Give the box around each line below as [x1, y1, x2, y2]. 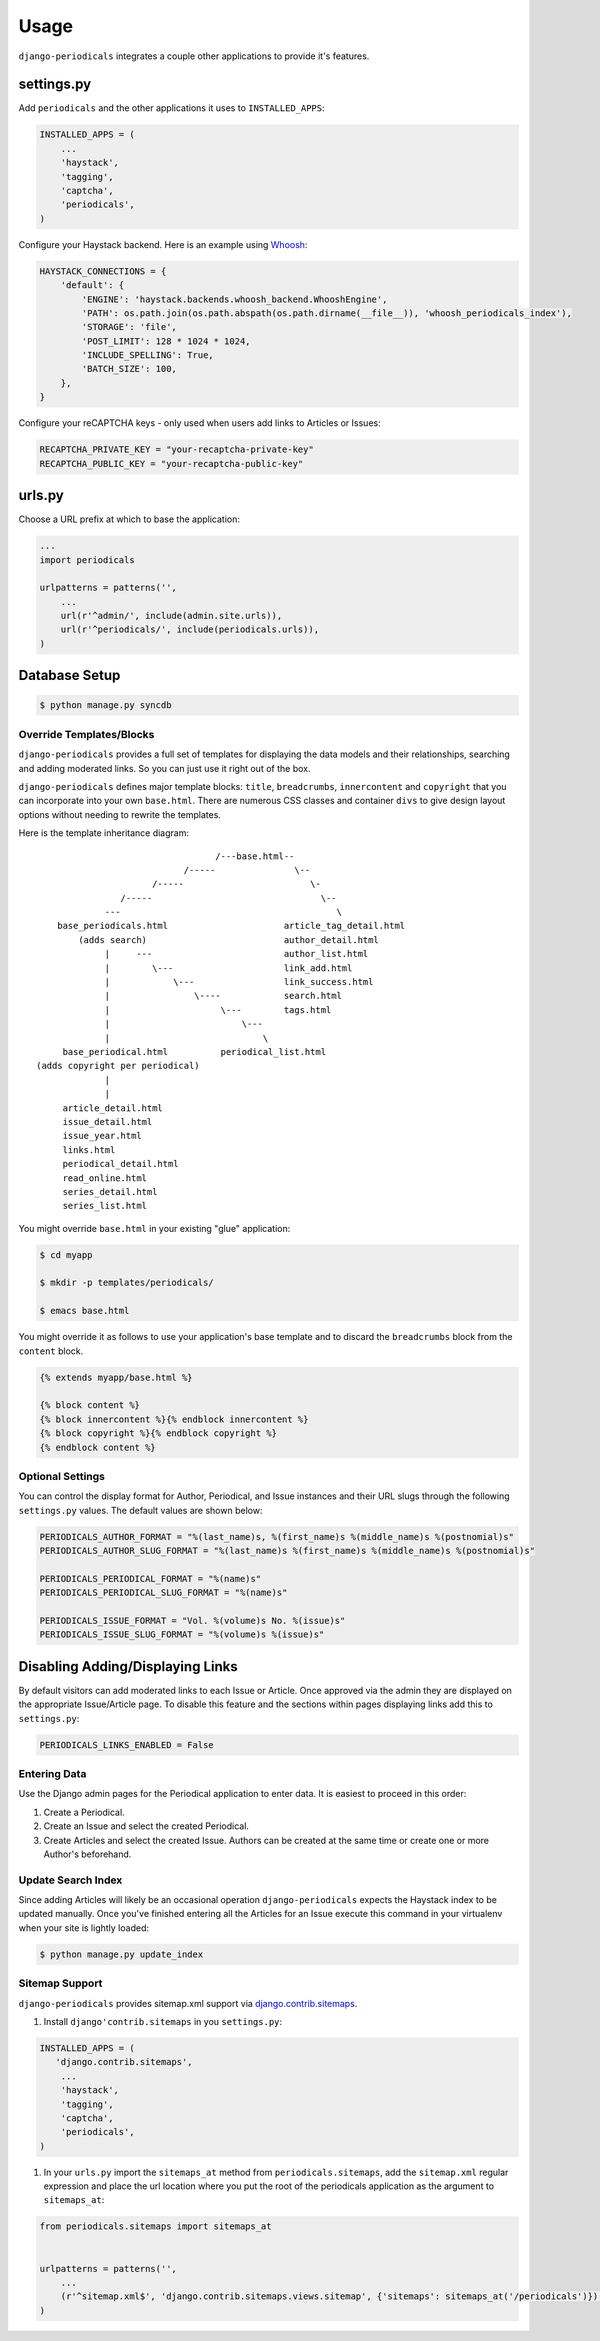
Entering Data [18, 1767, 87, 1780]
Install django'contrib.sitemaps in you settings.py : [43, 2015, 283, 2027]
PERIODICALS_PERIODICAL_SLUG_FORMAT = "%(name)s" [39, 1587, 288, 1599]
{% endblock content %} [39, 1441, 157, 1453]
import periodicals [39, 554, 135, 565]
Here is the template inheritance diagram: [18, 827, 190, 839]
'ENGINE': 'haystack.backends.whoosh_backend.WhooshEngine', [81, 293, 388, 305]
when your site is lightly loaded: [18, 1921, 150, 1934]
